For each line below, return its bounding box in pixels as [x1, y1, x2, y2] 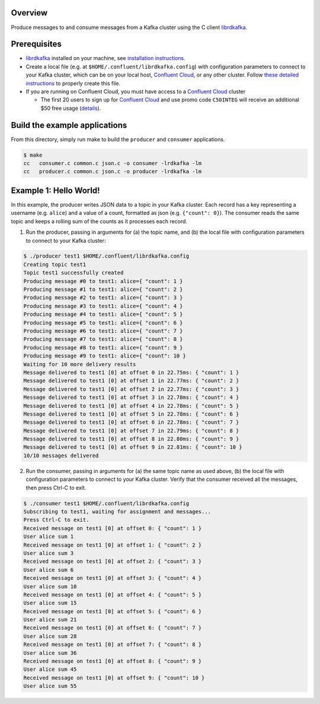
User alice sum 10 [23, 583, 77, 590]
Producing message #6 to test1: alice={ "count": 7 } [23, 328, 183, 334]
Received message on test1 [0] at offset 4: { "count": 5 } [23, 591, 202, 598]
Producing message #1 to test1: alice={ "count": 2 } [23, 286, 183, 293]
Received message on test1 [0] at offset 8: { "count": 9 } [23, 658, 202, 665]
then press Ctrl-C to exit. [25, 484, 87, 491]
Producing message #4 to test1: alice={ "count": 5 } [23, 311, 183, 318]
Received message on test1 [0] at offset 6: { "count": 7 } [23, 624, 202, 632]
